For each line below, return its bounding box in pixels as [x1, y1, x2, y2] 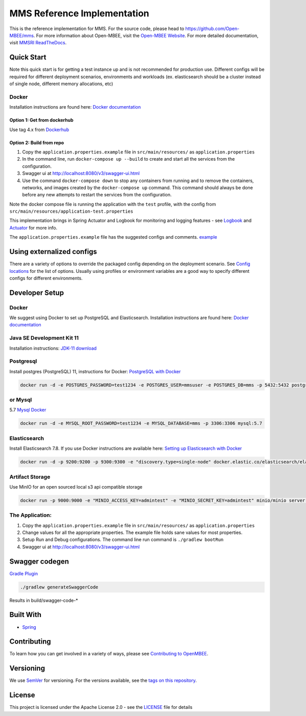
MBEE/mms [9, 32, 34, 38]
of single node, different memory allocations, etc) [9, 81, 113, 87]
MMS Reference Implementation [9, 8, 149, 19]
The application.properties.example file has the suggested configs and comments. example [9, 234, 217, 240]
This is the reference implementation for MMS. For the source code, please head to [9, 25, 185, 32]
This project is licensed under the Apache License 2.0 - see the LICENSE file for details [9, 704, 193, 710]
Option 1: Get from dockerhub [9, 117, 74, 123]
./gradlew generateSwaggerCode [20, 584, 99, 590]
